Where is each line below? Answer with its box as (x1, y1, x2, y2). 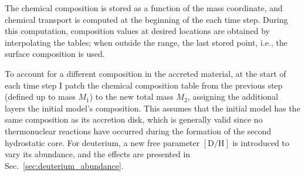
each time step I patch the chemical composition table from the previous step (5, 79, 283, 91)
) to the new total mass (89, 90, 174, 103)
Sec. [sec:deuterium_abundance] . (5, 159, 124, 171)
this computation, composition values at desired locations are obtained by (5, 25, 270, 37)
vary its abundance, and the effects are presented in (5, 148, 191, 160)
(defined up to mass (5, 90, 76, 103)
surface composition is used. (5, 48, 105, 60)
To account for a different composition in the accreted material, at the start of (5, 67, 286, 79)
